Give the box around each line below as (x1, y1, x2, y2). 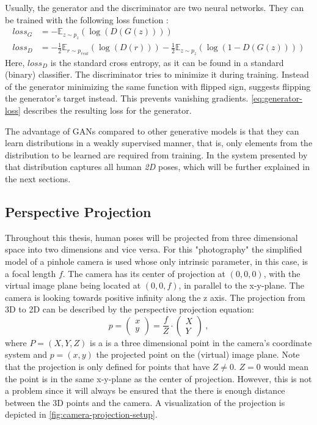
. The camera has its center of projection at (62, 267, 226, 279)
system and (5, 348, 47, 361)
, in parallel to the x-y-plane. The (178, 279, 304, 292)
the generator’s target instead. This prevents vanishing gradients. (5, 92, 249, 105)
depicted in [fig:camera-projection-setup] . (5, 408, 158, 421)
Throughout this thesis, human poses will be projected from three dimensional (5, 231, 298, 243)
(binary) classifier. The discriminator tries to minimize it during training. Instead (5, 68, 309, 81)
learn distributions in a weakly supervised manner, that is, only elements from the (5, 136, 313, 149)
